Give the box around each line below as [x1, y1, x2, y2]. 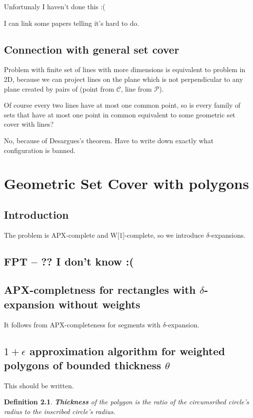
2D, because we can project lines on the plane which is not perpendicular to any [4, 74, 243, 84]
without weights [58, 296, 141, 311]
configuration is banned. [4, 145, 76, 155]
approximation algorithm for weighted [29, 343, 225, 358]
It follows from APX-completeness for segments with [4, 319, 161, 329]
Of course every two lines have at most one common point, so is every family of [4, 100, 241, 110]
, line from [121, 83, 152, 94]
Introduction [4, 207, 69, 222]
